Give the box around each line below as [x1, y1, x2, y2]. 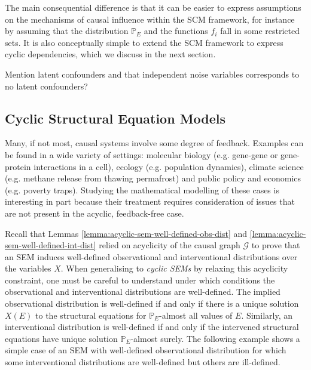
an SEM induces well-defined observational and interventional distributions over [5, 250, 298, 263]
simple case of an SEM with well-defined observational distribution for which [5, 344, 286, 356]
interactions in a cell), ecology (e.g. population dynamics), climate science [33, 160, 304, 172]
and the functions [144, 24, 208, 37]
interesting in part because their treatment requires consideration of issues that [5, 195, 295, 208]
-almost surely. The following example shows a [130, 332, 300, 344]
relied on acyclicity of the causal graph [99, 239, 240, 251]
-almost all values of [159, 309, 233, 321]
